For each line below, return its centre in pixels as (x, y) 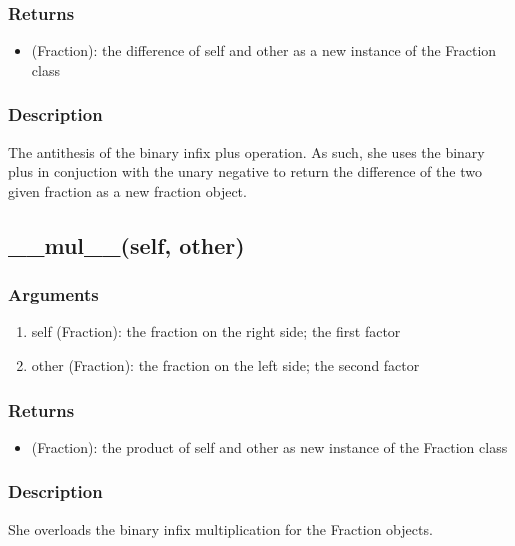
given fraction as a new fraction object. (127, 190)
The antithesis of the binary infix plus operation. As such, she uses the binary (246, 151)
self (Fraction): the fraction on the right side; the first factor (216, 331)
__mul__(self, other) (126, 244)
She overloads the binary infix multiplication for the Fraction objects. (220, 528)
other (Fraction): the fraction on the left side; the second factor (225, 365)
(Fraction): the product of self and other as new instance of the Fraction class (269, 446)
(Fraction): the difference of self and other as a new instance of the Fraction (264, 50)
